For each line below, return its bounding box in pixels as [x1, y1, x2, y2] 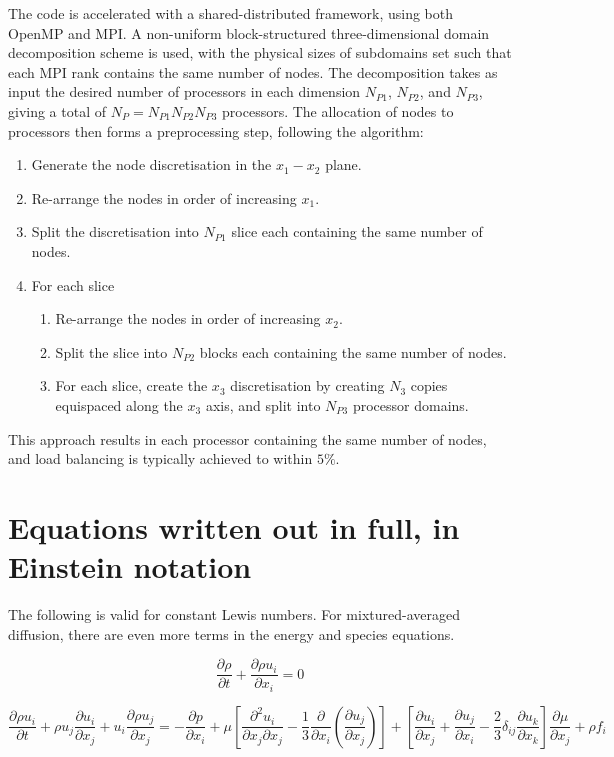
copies [410, 375, 448, 396]
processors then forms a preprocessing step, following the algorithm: [8, 120, 424, 141]
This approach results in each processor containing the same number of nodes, [8, 428, 487, 449]
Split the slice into [55, 341, 168, 362]
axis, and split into [205, 394, 321, 415]
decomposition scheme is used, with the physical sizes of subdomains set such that [8, 42, 512, 63]
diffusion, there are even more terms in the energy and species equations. [8, 623, 455, 644]
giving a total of [8, 100, 107, 121]
